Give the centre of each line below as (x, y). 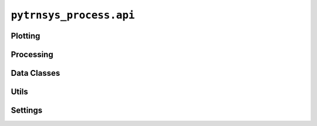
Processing (32, 55)
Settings (27, 111)
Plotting (26, 36)
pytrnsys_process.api (73, 15)
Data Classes (36, 73)
